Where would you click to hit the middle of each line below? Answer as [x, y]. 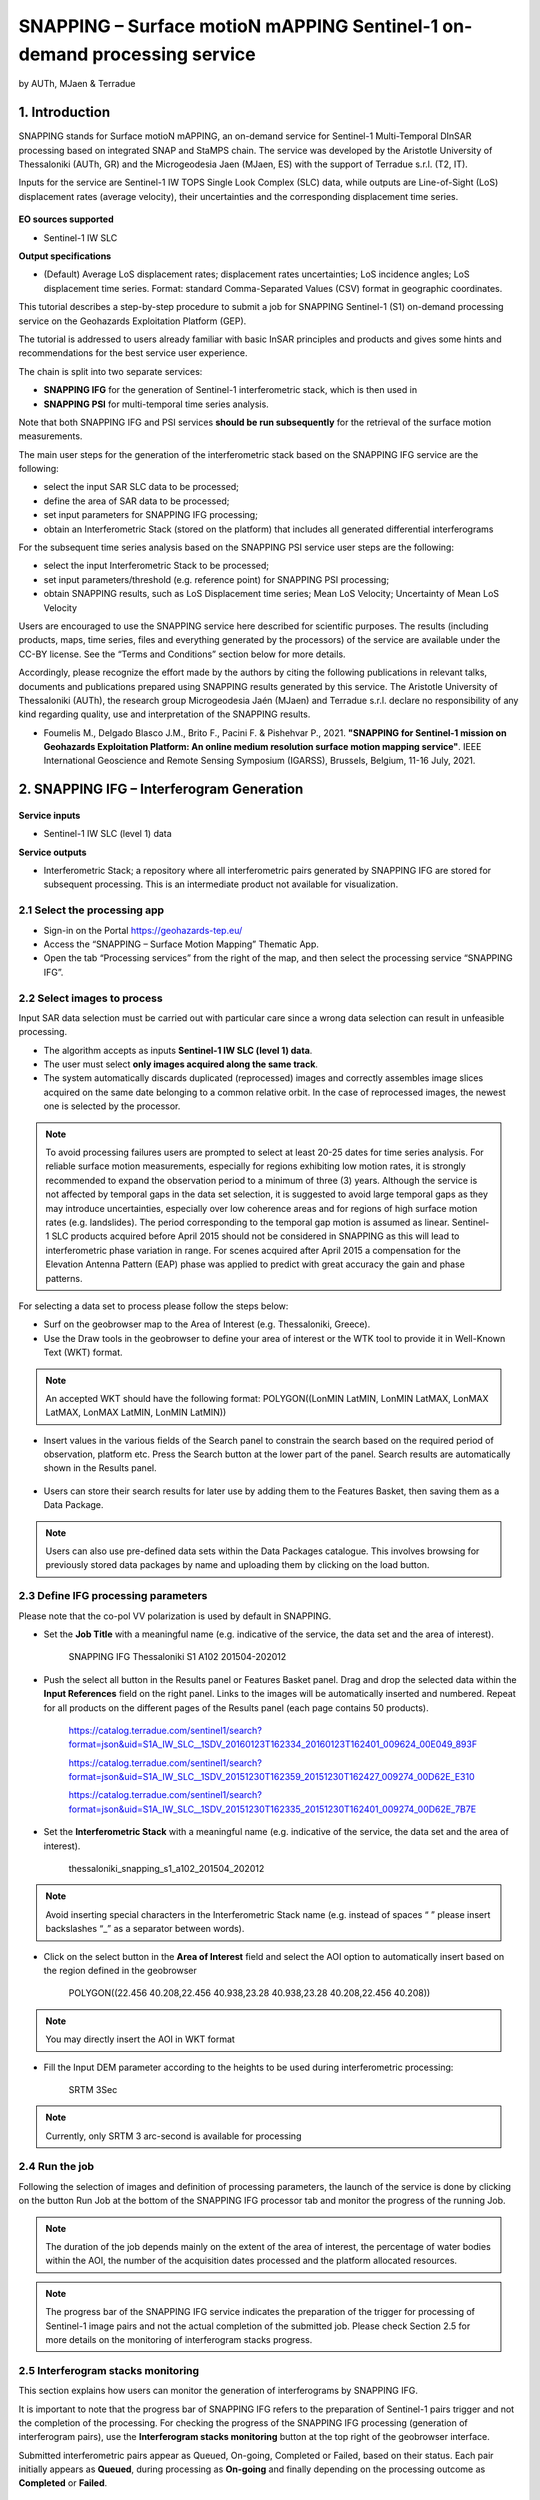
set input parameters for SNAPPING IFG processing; [151, 515]
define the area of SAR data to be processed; [136, 501]
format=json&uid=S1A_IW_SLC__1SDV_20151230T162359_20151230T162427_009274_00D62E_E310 [271, 1777]
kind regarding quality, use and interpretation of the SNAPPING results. [164, 714]
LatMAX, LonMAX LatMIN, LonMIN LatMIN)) [136, 1412]
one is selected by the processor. [112, 1106]
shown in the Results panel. [100, 1468]
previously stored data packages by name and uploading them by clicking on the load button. [237, 1565]
